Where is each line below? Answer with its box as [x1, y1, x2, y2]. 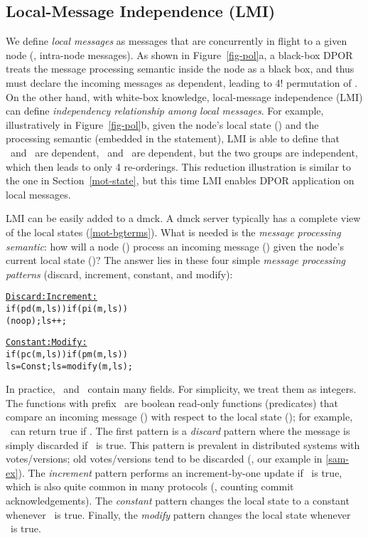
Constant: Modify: [6, 337, 87, 348]
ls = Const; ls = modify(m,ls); [6, 361, 134, 371]
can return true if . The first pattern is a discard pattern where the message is [10, 423, 350, 438]
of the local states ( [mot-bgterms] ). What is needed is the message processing [6, 224, 341, 239]
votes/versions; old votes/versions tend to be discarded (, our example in [6, 451, 323, 466]
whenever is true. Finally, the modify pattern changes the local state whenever [6, 507, 351, 522]
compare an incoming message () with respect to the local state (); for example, [6, 409, 353, 424]
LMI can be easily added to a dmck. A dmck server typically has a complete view [6, 211, 361, 226]
